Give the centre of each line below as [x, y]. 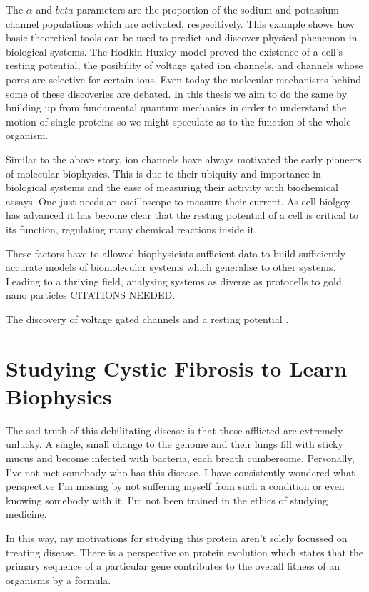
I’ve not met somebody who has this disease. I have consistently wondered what [181, 472]
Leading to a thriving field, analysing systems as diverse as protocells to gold [174, 281]
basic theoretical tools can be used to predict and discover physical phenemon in [182, 37]
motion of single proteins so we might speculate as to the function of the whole [178, 121]
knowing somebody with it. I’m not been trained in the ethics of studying [167, 500]
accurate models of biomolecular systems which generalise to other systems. [171, 267]
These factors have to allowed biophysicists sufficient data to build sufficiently [176, 253]
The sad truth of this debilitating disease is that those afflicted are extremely [175, 430]
